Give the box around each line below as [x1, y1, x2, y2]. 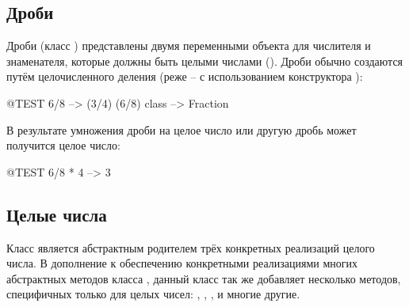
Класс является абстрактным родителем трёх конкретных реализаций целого [6, 239, 375, 256]
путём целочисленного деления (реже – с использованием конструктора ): [6, 68, 363, 85]
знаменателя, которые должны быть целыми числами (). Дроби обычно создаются [6, 52, 403, 69]
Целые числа [6, 202, 107, 226]
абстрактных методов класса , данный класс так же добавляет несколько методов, [6, 270, 401, 286]
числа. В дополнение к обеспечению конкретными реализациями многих [6, 255, 357, 271]
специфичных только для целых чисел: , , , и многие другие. [6, 286, 300, 302]
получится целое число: [6, 137, 120, 153]
